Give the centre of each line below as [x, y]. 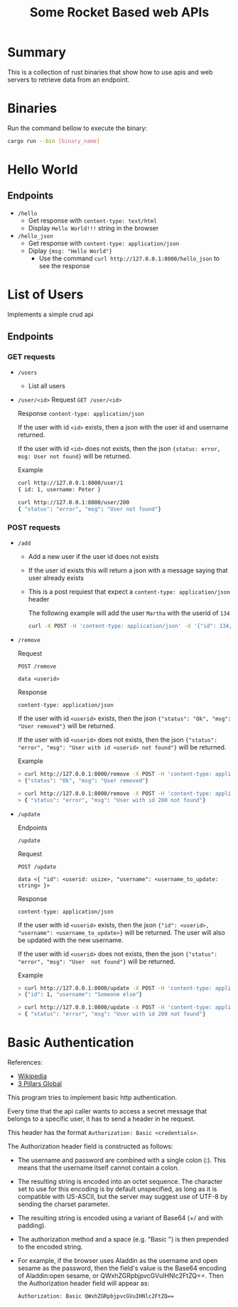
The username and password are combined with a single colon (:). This [121, 1160]
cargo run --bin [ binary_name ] [54, 141]
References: [25, 1062]
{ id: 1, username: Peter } [59, 490]
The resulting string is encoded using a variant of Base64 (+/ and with [120, 1217]
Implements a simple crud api [50, 314]
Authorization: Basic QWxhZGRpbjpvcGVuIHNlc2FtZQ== [96, 1296]
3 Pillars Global [40, 1083]
